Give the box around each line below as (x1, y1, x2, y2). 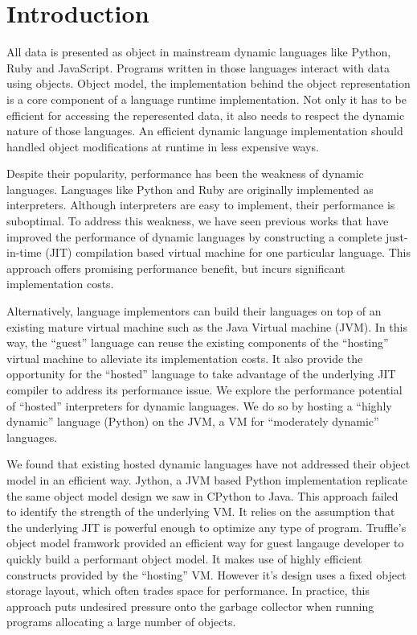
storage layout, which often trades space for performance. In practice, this (6, 582, 370, 599)
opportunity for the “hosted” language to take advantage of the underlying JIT (6, 365, 396, 382)
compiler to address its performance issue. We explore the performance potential (6, 381, 403, 398)
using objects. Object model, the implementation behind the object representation (6, 75, 411, 92)
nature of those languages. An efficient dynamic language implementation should (6, 122, 403, 139)
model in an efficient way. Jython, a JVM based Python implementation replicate (6, 471, 407, 488)
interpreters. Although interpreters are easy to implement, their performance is (6, 196, 395, 213)
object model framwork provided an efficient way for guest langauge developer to (6, 534, 404, 551)
